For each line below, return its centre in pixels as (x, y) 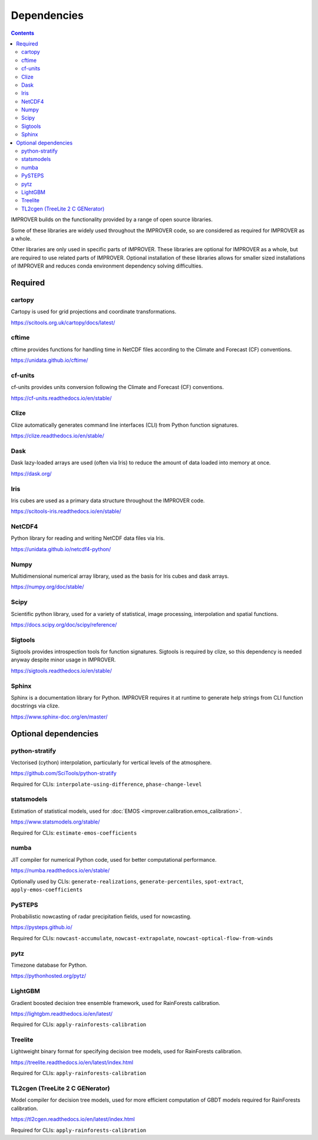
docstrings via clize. (35, 706)
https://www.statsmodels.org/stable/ (55, 822)
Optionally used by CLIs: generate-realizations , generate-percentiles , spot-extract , (127, 881)
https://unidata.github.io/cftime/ (49, 360)
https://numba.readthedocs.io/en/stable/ (60, 871)
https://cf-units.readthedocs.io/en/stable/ (61, 398)
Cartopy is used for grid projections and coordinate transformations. (94, 312)
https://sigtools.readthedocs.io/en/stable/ (61, 671)
